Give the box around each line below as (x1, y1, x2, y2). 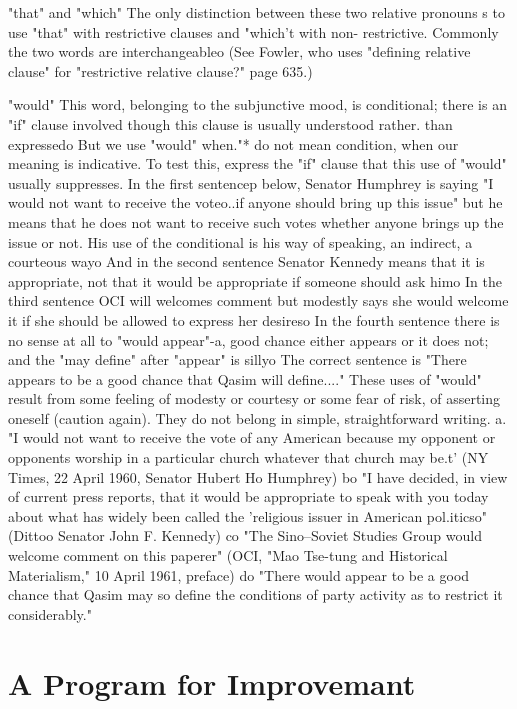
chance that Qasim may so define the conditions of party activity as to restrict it (8, 584, 503, 605)
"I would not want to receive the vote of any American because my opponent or (8, 427, 496, 448)
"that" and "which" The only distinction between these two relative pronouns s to (8, 2, 505, 22)
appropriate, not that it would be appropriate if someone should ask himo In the (8, 270, 502, 291)
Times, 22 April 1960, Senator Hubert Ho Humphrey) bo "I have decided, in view (8, 466, 508, 487)
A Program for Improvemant (8, 662, 416, 703)
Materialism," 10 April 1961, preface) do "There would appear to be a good (8, 564, 470, 585)
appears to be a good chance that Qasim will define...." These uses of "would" (8, 368, 482, 389)
